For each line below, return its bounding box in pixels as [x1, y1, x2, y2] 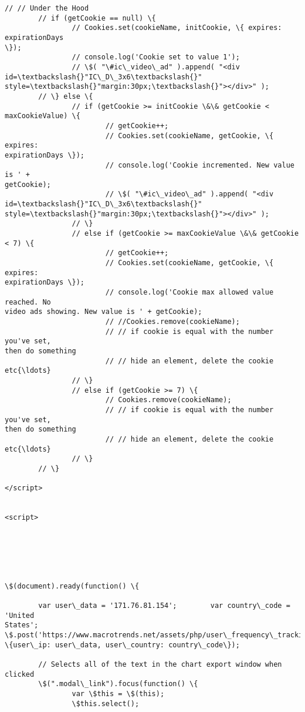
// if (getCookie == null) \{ [38, 14, 156, 22]
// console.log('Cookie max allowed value [105, 288, 274, 297]
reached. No [5, 297, 51, 306]
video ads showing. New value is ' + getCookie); [5, 307, 202, 316]
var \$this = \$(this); [72, 689, 165, 698]
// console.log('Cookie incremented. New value [105, 161, 294, 169]
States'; [5, 621, 39, 630]
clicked [5, 670, 35, 678]
